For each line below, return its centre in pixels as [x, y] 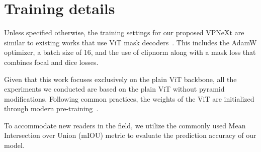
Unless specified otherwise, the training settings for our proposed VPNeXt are [124, 32]
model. [14, 145]
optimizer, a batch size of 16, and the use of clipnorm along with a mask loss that [130, 52]
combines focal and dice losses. [51, 62]
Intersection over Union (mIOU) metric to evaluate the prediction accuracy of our [130, 135]
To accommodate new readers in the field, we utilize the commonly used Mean [125, 125]
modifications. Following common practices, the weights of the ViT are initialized [129, 98]
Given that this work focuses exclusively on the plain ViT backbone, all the [120, 79]
